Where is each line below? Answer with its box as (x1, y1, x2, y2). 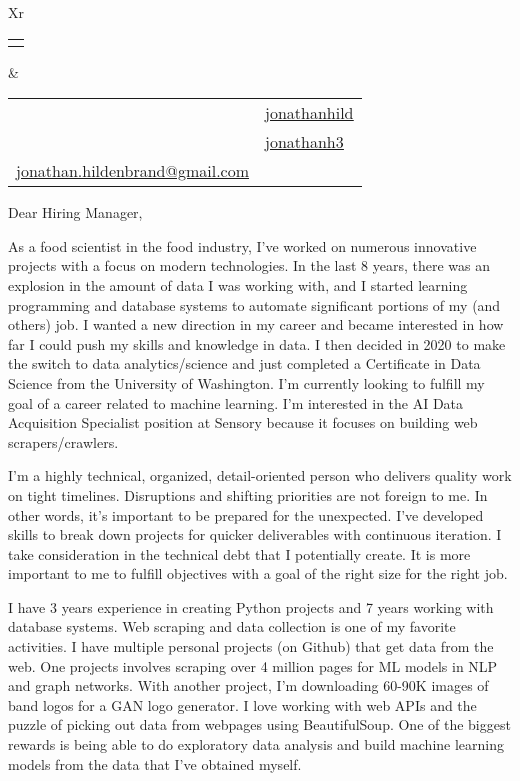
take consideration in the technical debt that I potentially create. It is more (8, 543, 471, 564)
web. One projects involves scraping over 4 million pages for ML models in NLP (8, 655, 498, 676)
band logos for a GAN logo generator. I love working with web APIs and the (8, 694, 477, 715)
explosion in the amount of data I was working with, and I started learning (8, 274, 468, 295)
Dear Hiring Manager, (8, 202, 143, 223)
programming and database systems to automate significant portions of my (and (8, 294, 501, 315)
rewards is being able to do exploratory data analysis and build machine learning (8, 734, 504, 755)
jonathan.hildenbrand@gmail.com (16, 159, 250, 183)
